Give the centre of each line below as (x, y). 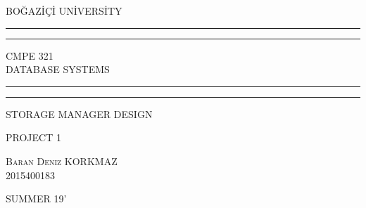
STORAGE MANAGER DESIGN (79, 113)
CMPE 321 (30, 55)
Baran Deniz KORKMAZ (62, 161)
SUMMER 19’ (36, 199)
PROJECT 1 (33, 137)
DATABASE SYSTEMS (58, 69)
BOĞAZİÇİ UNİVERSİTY (64, 11)
